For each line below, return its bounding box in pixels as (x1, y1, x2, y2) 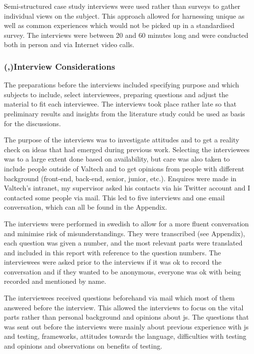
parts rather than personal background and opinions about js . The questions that (4, 312, 249, 322)
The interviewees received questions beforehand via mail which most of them (4, 293, 235, 303)
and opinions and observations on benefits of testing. (4, 341, 163, 351)
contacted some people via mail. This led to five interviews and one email (4, 192, 225, 202)
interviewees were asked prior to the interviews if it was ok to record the (4, 257, 222, 267)
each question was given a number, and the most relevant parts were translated (4, 238, 243, 248)
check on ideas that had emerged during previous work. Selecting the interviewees (4, 144, 250, 154)
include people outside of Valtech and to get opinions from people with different (4, 163, 245, 173)
